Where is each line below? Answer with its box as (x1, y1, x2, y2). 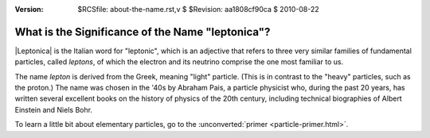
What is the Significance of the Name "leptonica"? (14, 25, 271, 39)
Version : (14, 5, 44, 13)
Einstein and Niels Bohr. (14, 105, 93, 114)
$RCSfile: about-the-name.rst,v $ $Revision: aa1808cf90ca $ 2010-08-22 (77, 5, 319, 13)
